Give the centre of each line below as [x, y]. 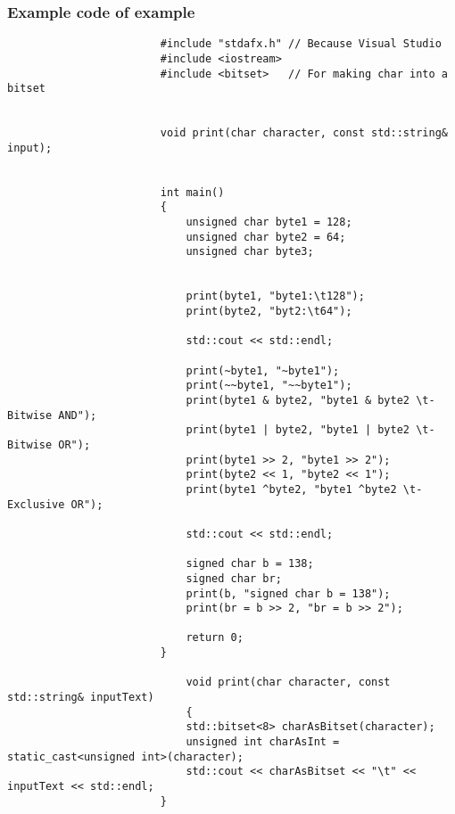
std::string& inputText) [81, 698]
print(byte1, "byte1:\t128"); [275, 296]
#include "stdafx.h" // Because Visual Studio [301, 44]
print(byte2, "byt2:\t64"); [269, 312]
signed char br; [234, 578]
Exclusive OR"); [55, 504]
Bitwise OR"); [49, 444]
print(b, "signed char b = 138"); [288, 593]
